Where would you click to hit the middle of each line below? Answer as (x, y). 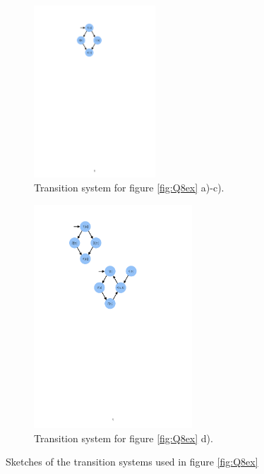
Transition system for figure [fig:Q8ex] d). (124, 438)
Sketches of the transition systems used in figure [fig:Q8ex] (132, 462)
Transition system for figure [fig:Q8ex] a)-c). (129, 187)
